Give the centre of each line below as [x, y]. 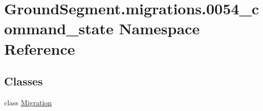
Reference [40, 48]
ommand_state [59, 28]
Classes [24, 81]
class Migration [28, 102]
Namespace [159, 28]
